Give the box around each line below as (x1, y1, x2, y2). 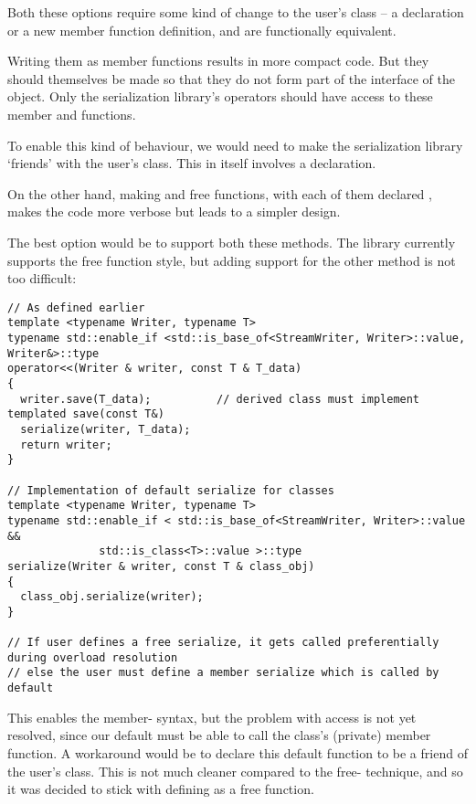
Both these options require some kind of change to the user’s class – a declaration (7, 3, 464, 21)
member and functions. (7, 104, 136, 123)
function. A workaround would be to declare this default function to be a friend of (7, 743, 468, 762)
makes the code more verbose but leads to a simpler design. (7, 202, 341, 221)
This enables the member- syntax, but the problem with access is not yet (7, 707, 417, 726)
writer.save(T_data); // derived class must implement (20, 392, 420, 406)
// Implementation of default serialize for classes (7, 483, 334, 497)
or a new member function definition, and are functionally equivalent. (7, 20, 397, 39)
